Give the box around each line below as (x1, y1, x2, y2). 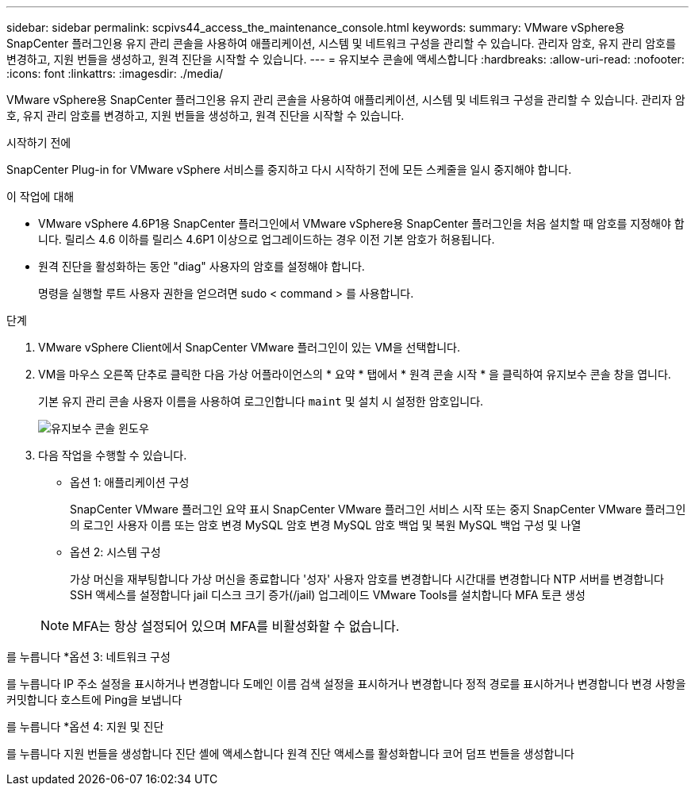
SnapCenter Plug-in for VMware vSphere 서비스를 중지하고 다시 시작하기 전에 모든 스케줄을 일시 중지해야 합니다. (6, 163, 572, 176)
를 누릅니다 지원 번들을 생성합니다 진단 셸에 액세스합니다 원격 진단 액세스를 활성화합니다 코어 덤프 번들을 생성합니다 (6, 747, 574, 760)
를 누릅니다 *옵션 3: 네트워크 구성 (6, 650, 171, 663)
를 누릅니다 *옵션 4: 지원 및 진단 (6, 720, 164, 733)
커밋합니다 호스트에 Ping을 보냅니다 (6, 693, 182, 706)
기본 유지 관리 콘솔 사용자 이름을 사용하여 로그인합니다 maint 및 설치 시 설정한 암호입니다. (38, 394, 484, 408)
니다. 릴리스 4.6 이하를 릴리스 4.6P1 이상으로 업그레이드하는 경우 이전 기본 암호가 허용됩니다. (38, 233, 495, 246)
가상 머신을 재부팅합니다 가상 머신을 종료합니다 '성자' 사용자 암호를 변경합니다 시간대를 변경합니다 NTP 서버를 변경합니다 (70, 572, 664, 586)
